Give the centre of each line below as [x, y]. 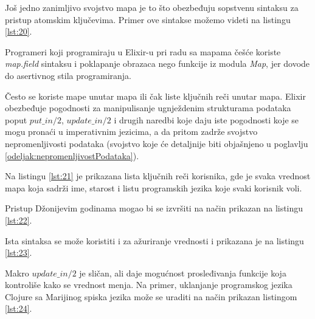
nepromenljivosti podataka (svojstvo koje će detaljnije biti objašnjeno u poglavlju [157, 143]
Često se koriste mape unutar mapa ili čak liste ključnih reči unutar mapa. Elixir [155, 96]
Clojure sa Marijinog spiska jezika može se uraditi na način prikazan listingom [151, 296]
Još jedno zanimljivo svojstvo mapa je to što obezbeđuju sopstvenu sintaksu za [152, 7]
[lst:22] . [19, 220]
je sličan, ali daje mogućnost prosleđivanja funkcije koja [183, 273]
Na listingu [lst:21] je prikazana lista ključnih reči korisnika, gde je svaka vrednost [158, 176]
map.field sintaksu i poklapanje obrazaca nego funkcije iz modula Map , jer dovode [157, 63]
